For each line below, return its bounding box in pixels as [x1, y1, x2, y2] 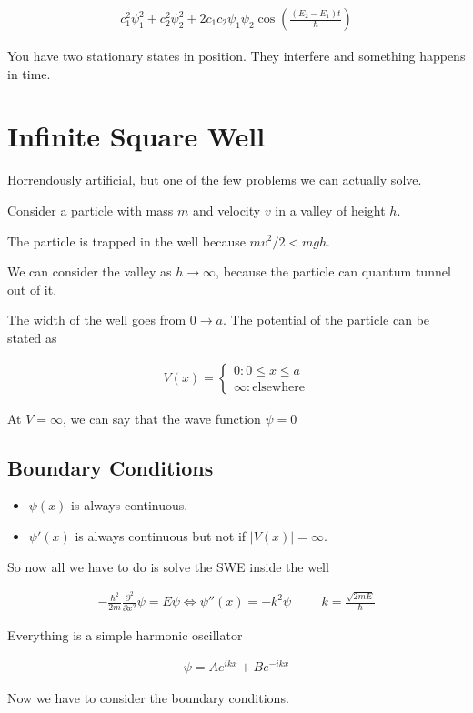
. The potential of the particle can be [222, 310, 430, 329]
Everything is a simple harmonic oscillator [7, 625, 243, 644]
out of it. [7, 279, 57, 298]
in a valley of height [275, 200, 386, 219]
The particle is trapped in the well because [7, 231, 246, 250]
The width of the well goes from [7, 310, 186, 329]
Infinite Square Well [7, 117, 266, 155]
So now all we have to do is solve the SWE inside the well [7, 557, 329, 576]
